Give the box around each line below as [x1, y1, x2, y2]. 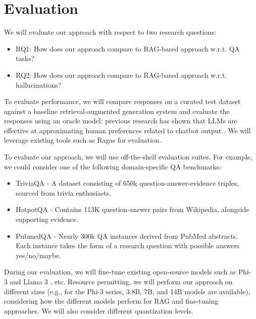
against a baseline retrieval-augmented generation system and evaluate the [4, 106, 230, 116]
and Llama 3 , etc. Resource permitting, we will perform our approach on [9, 276, 233, 286]
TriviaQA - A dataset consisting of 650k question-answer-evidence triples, [15, 178, 239, 188]
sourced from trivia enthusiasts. [15, 187, 111, 198]
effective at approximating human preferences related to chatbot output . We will [4, 125, 251, 135]
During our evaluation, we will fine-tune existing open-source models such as [4, 266, 236, 277]
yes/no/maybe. [15, 250, 61, 260]
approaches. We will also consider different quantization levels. [4, 305, 193, 316]
